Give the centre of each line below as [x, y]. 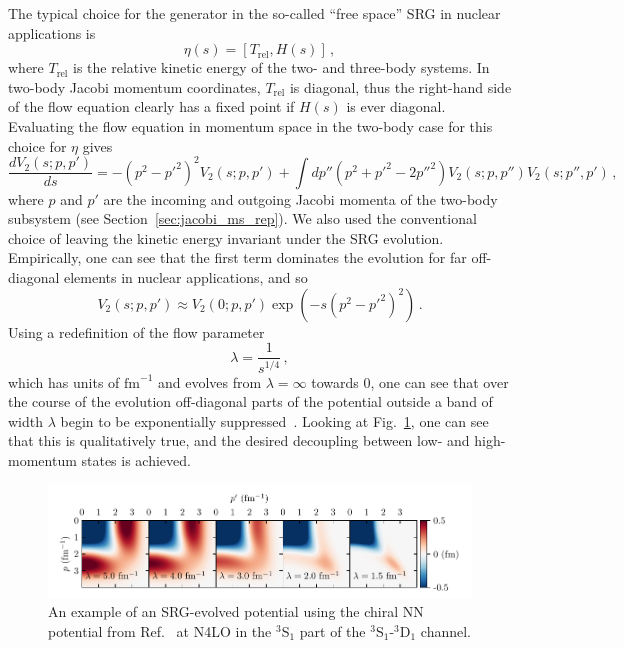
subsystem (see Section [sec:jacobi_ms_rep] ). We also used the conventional [242, 218]
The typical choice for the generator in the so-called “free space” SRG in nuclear [254, 13]
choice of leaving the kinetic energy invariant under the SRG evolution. [226, 237]
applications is [52, 32]
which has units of [64, 381]
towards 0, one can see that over [410, 381]
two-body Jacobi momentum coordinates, [134, 86]
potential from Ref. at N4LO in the [160, 630]
